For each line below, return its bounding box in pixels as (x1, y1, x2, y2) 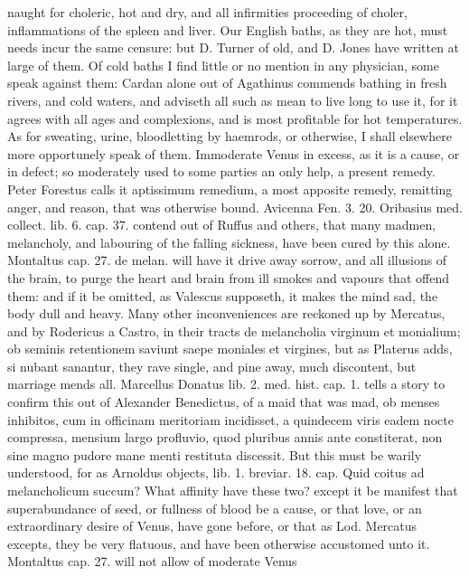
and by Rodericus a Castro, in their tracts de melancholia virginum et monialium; (7, 321, 461, 340)
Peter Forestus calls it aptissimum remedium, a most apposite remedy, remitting (7, 179, 453, 198)
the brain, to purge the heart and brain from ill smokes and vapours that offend (7, 268, 449, 287)
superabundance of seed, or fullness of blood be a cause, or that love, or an (7, 498, 422, 517)
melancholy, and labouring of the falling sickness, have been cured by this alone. (7, 232, 451, 251)
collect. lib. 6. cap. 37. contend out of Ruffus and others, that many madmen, (7, 215, 436, 234)
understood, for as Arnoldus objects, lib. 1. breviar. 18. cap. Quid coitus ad (7, 463, 425, 482)
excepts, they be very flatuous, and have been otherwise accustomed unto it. (7, 534, 430, 552)
